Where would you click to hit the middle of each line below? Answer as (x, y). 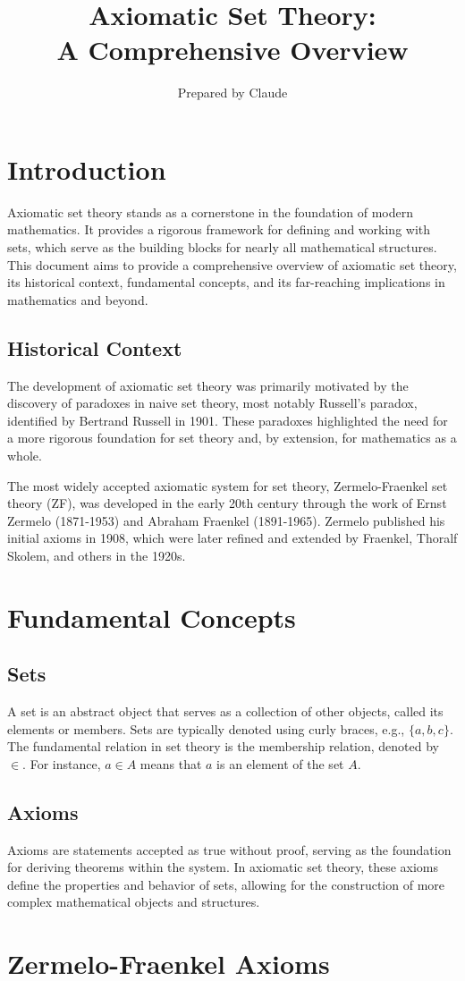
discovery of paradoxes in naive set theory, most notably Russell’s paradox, (212, 403)
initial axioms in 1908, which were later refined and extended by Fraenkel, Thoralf (232, 538)
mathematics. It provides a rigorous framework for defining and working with (219, 229)
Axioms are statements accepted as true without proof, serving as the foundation (229, 849)
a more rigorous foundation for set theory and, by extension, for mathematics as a (232, 438)
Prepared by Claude (232, 93)
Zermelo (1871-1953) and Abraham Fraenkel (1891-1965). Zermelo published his (226, 520)
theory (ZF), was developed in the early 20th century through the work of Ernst (227, 503)
